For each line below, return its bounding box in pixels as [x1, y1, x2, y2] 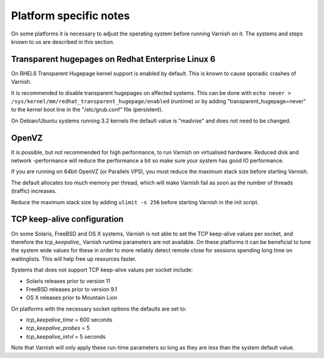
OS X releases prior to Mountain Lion [26, 294, 118, 302]
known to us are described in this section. [11, 38, 115, 45]
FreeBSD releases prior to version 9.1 [26, 285, 118, 293]
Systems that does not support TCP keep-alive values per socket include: [11, 266, 193, 273]
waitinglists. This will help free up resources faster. [11, 255, 137, 262]
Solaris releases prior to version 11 [26, 277, 110, 285]
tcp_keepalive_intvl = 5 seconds [26, 333, 106, 340]
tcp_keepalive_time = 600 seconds [26, 316, 113, 324]
